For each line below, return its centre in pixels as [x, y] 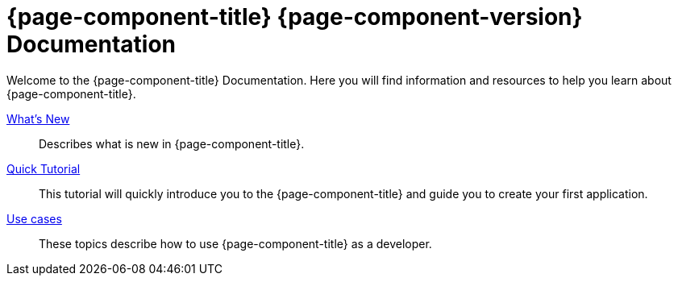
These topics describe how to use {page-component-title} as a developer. [235, 243]
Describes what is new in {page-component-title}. [172, 143]
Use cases [34, 218]
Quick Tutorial [44, 168]
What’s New [38, 118]
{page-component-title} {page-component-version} [295, 17]
